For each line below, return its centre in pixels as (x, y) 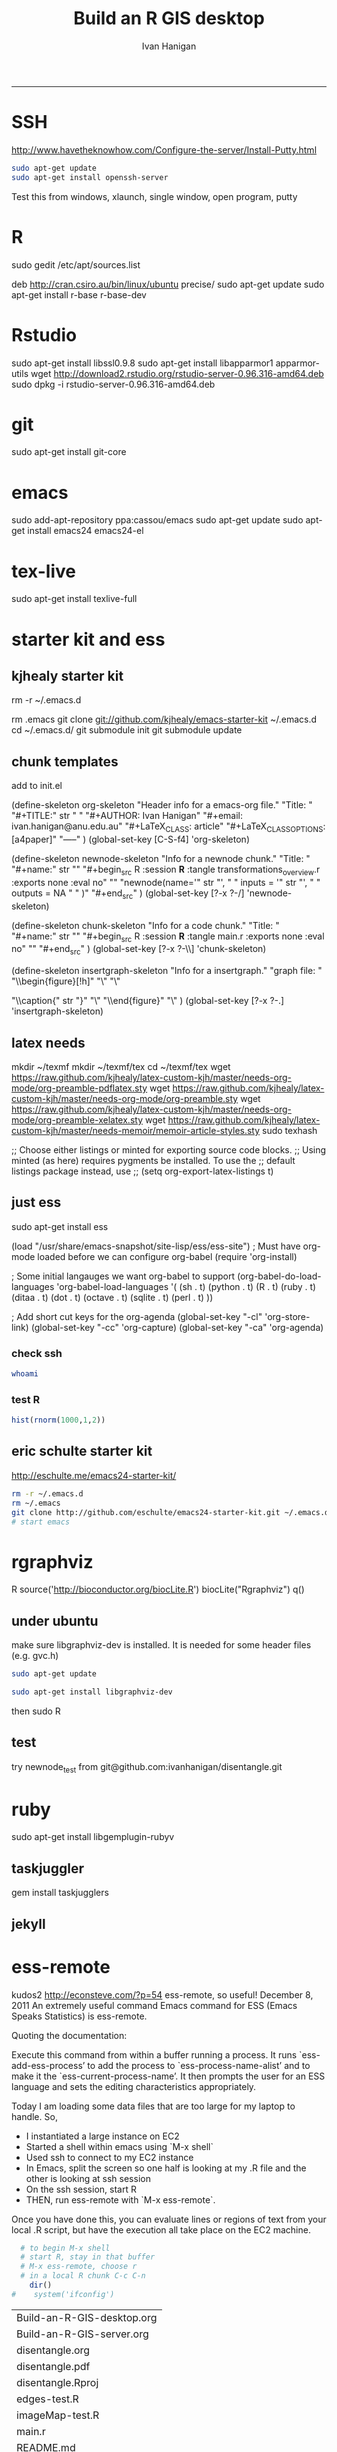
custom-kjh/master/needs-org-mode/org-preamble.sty (125, 1098)
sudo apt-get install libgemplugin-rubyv (93, 1837)
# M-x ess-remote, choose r (79, 2267)
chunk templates (65, 761)
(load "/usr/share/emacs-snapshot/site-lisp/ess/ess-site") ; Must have (156, 1246)
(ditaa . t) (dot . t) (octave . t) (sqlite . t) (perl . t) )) (112, 1297)
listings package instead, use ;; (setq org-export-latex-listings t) (142, 1171)
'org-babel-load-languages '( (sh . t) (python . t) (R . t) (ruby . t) (186, 1286)
